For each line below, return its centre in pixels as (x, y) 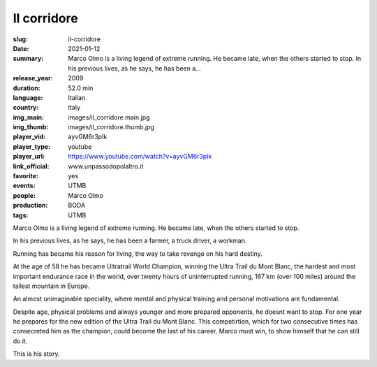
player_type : (32, 146)
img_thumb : (31, 127)
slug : (20, 39)
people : (24, 195)
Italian (77, 97)
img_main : (29, 117)
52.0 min (81, 88)
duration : (27, 88)
